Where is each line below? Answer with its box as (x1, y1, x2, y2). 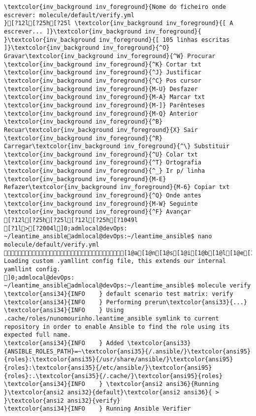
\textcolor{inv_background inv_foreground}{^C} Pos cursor (4, 77, 201, 84)
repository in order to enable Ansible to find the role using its (4, 323, 230, 330)
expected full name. (4, 331, 71, 339)
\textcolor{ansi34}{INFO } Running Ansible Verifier (4, 405, 191, 413)
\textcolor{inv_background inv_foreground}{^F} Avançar (4, 208, 191, 216)
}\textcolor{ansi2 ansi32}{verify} (4, 397, 121, 404)
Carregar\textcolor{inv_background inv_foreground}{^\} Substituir (4, 143, 230, 150)
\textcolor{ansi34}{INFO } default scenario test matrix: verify (4, 290, 233, 297)
